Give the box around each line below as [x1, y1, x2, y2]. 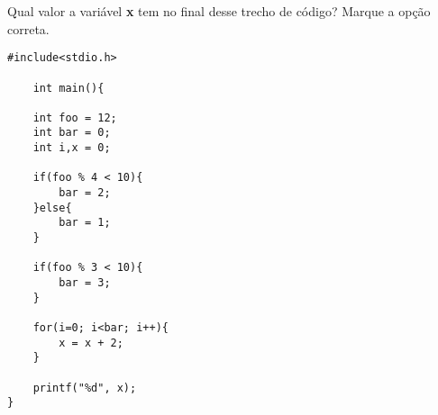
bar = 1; [59, 216, 111, 230]
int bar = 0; [32, 126, 111, 140]
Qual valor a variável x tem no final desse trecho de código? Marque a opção [7, 2, 431, 20]
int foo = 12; [32, 111, 117, 124]
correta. [7, 19, 50, 38]
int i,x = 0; [32, 141, 111, 155]
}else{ [32, 201, 72, 214]
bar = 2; [59, 186, 111, 200]
